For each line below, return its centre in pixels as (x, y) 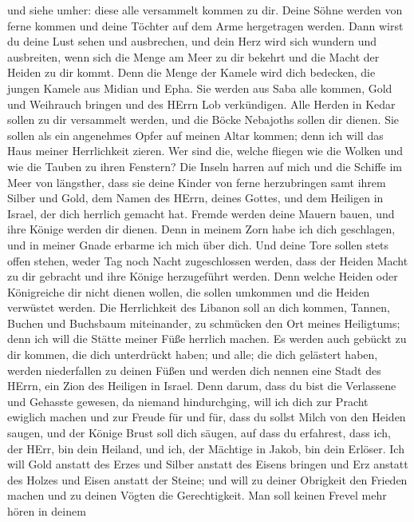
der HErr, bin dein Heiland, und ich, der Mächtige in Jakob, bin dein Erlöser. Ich (206, 448)
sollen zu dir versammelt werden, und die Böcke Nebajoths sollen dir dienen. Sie (203, 120)
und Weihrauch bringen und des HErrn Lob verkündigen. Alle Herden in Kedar (201, 104)
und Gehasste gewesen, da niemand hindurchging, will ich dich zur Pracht (188, 401)
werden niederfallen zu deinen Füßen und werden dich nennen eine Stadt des (194, 370)
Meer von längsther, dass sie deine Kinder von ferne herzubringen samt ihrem (197, 182)
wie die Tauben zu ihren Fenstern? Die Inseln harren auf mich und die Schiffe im (205, 166)
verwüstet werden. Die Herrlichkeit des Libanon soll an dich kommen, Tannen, (199, 307)
